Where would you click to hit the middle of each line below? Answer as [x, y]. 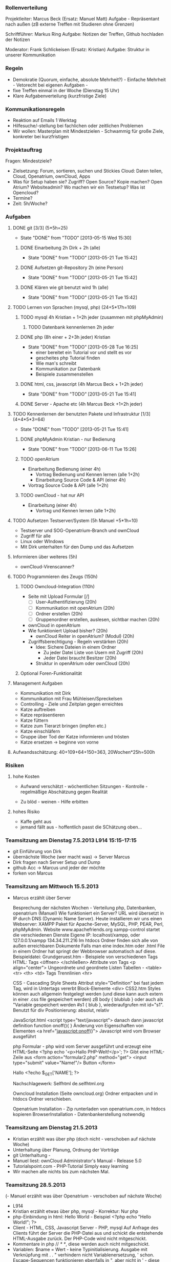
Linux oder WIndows [42, 542]
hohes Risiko [26, 812]
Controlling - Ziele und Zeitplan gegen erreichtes [72, 704]
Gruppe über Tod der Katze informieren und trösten [75, 736]
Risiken [15, 765]
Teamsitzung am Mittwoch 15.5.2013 [52, 886]
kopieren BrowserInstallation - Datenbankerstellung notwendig [79, 1114]
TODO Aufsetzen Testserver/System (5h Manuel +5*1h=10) [75, 521]
